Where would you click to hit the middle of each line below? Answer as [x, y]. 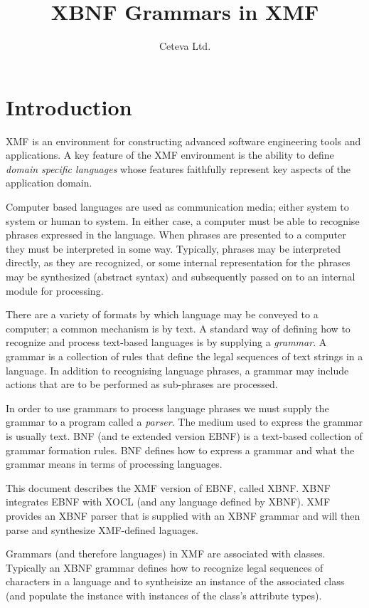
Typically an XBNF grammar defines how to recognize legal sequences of [165, 567]
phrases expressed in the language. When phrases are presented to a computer [176, 235]
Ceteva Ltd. [185, 46]
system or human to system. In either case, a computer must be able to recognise [183, 220]
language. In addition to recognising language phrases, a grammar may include [177, 370]
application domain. [49, 183]
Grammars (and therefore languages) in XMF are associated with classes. [166, 554]
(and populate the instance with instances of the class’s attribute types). [164, 595]
